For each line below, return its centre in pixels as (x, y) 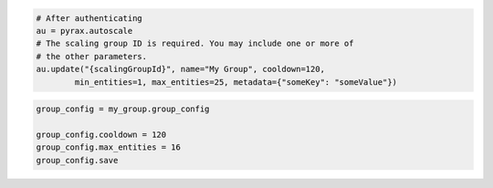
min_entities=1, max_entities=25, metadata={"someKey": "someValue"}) (236, 82)
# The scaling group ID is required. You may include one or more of (195, 44)
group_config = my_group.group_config (123, 109)
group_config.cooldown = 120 (101, 134)
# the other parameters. (92, 56)
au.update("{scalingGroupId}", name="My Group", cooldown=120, (181, 69)
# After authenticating (89, 18)
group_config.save (77, 160)
